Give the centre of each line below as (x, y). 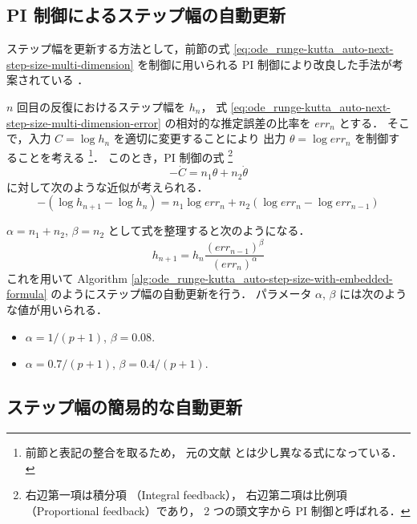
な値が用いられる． (57, 309)
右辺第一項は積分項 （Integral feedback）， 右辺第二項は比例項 (186, 495)
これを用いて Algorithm (67, 278)
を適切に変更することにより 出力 (200, 138)
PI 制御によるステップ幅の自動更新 (146, 15)
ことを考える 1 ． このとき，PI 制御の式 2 (125, 155)
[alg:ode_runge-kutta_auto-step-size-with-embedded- (262, 278)
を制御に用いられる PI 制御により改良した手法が (265, 64)
